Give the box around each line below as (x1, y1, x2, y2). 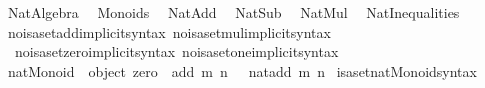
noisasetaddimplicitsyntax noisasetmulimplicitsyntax (7, 21, 331, 42)
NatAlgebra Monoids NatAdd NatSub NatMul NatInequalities (7, 2, 460, 22)
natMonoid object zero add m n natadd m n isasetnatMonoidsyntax (7, 60, 477, 81)
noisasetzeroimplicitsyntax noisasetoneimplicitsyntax (14, 41, 339, 62)
